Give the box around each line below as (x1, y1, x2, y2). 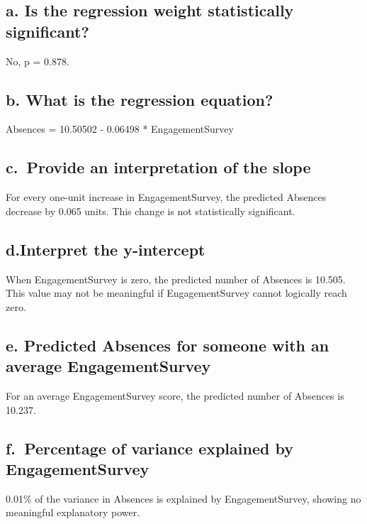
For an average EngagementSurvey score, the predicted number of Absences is (6, 388, 344, 403)
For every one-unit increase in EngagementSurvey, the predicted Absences (6, 190, 327, 204)
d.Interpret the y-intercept (6, 238, 205, 260)
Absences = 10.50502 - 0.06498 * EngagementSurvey (6, 121, 234, 136)
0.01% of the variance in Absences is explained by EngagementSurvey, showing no (6, 491, 361, 506)
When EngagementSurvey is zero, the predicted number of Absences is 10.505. (6, 271, 346, 286)
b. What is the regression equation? (6, 88, 273, 110)
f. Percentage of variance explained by (6, 437, 293, 459)
